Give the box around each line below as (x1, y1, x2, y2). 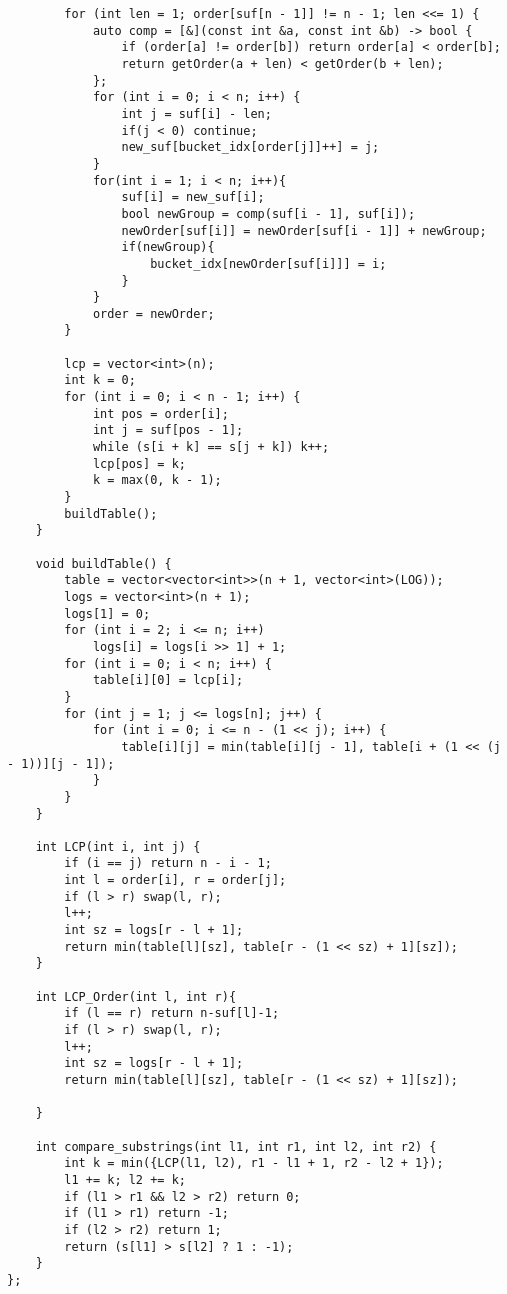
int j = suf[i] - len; (121, 106, 272, 121)
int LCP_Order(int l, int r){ (35, 989, 237, 1004)
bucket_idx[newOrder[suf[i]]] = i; (150, 256, 387, 271)
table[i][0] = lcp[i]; (92, 673, 244, 688)
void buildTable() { (35, 556, 172, 571)
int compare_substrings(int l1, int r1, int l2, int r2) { (35, 1139, 437, 1154)
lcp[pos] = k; (92, 456, 186, 471)
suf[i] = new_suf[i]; (121, 190, 265, 205)
